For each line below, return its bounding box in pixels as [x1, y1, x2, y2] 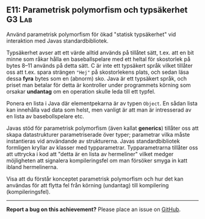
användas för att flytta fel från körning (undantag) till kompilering [6, 181, 169, 188]
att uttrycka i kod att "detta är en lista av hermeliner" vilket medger [6, 150, 174, 157]
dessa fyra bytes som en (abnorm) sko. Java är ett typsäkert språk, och [6, 74, 187, 82]
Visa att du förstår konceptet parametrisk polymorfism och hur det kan [6, 175, 184, 182]
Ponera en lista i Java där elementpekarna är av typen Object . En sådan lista [6, 99, 198, 107]
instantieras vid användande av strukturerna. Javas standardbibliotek [6, 137, 180, 145]
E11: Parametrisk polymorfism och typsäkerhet [6, 5, 188, 15]
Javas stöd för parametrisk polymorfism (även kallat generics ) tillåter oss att [6, 124, 199, 132]
